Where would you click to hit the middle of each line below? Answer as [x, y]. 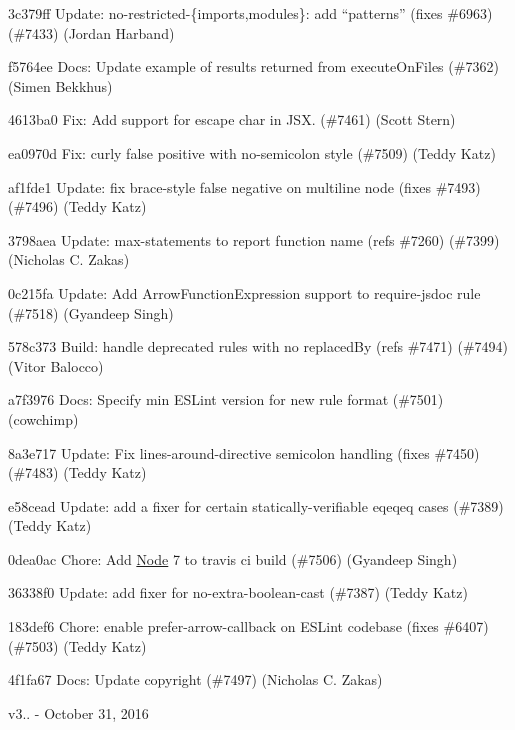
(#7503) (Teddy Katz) [77, 645]
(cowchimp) [43, 418]
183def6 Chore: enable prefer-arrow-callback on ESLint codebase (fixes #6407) [248, 626]
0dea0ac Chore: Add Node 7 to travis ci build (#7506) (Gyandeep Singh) [233, 558]
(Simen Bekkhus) [60, 85]
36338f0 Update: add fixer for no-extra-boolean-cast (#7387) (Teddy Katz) [238, 592]
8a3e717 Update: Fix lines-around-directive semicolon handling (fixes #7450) [244, 452]
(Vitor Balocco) [56, 365]
